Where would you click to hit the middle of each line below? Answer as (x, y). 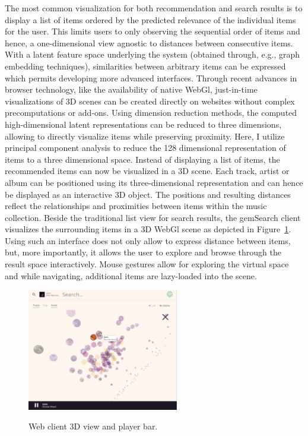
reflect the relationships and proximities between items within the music (136, 206)
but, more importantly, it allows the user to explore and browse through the (143, 252)
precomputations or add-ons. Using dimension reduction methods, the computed (151, 113)
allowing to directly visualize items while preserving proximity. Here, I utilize (145, 136)
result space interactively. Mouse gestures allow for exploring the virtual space (147, 264)
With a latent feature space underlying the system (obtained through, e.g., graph (153, 54)
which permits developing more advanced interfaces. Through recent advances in (151, 78)
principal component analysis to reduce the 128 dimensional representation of (145, 148)
